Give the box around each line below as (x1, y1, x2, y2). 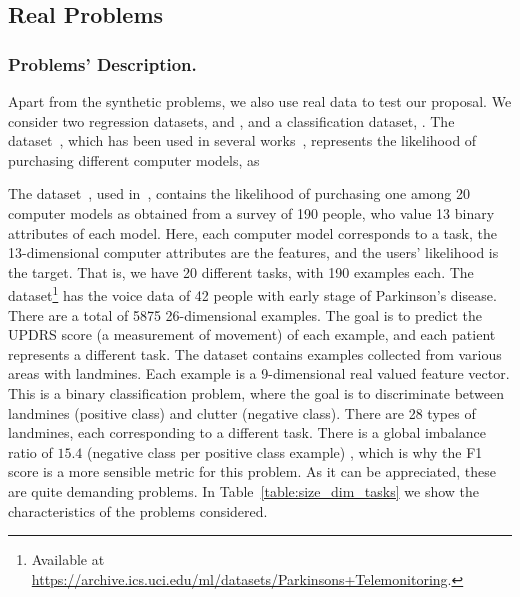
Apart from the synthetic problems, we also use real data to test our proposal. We (8, 91, 512, 111)
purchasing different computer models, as (8, 149, 260, 170)
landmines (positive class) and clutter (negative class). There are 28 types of (8, 402, 476, 423)
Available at (31, 549, 105, 570)
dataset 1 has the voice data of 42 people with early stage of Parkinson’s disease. (8, 282, 497, 305)
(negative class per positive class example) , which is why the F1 (87, 441, 483, 462)
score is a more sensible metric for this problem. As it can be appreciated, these (8, 461, 496, 482)
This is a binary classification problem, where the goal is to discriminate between (8, 382, 505, 403)
